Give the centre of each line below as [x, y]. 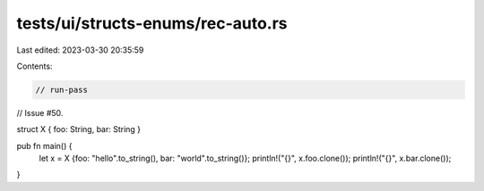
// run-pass [62, 90]
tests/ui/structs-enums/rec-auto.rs [152, 23]
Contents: [35, 66]
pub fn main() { [44, 145]
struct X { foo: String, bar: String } [79, 129]
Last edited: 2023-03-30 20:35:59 [80, 50]
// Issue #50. [40, 112]
